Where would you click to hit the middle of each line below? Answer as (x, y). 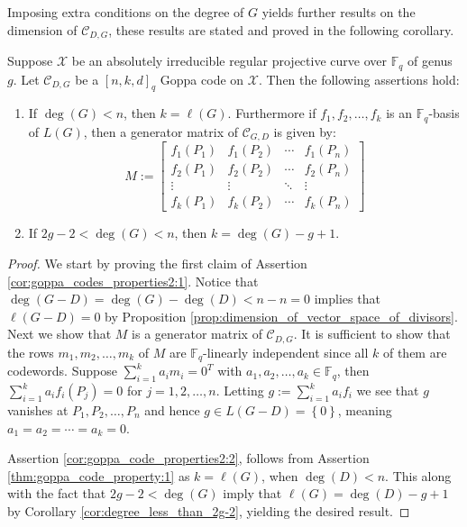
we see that (388, 390)
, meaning (365, 410)
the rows (31, 352)
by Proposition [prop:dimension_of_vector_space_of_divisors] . (281, 316)
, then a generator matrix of (161, 131)
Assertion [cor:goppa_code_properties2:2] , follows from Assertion (188, 458)
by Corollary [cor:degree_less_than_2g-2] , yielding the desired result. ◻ (209, 510)
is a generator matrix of (197, 334)
